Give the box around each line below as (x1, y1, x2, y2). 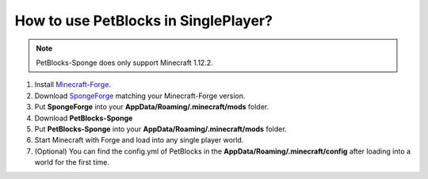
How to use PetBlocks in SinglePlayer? (14, 12, 273, 29)
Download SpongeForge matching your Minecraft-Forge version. (34, 91, 246, 101)
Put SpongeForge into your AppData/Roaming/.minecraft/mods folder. (34, 102, 269, 112)
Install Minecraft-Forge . (34, 80, 111, 89)
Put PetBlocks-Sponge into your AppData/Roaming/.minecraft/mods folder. (34, 124, 287, 134)
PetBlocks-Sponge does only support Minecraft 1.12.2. (36, 58, 213, 67)
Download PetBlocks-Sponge (34, 113, 133, 123)
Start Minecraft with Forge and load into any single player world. (34, 135, 244, 145)
